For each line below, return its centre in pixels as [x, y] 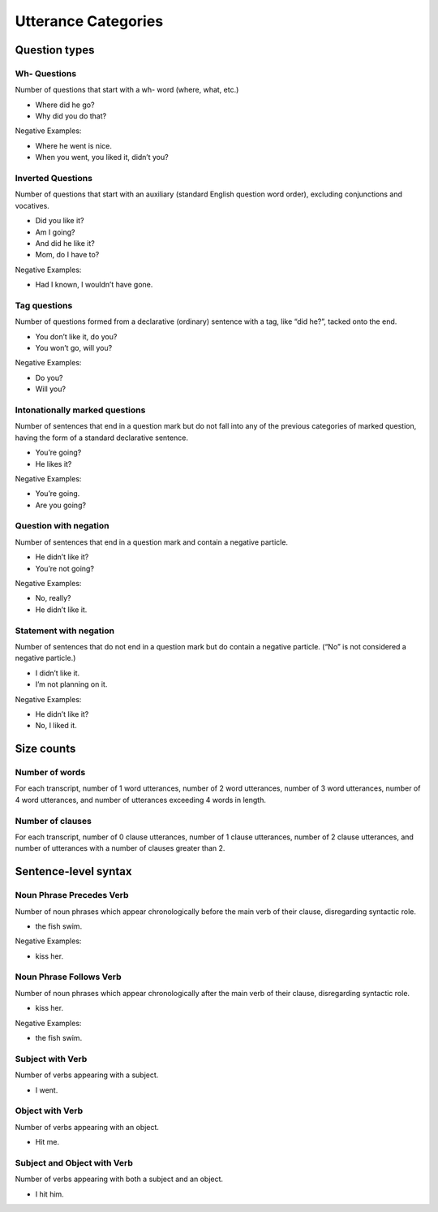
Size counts [45, 749]
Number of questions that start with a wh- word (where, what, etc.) [127, 90]
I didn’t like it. [58, 673]
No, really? [53, 598]
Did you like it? [60, 221]
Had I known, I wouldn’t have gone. [94, 285]
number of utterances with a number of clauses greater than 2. [120, 848]
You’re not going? [65, 568]
